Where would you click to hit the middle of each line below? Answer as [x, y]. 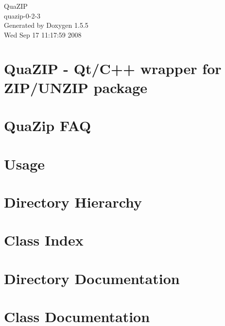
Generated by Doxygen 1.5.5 [46, 25]
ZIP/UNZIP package [76, 87]
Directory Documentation [92, 278]
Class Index [44, 240]
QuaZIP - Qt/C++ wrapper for [113, 68]
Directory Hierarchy [73, 201]
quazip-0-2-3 [22, 15]
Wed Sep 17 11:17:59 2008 [43, 34]
